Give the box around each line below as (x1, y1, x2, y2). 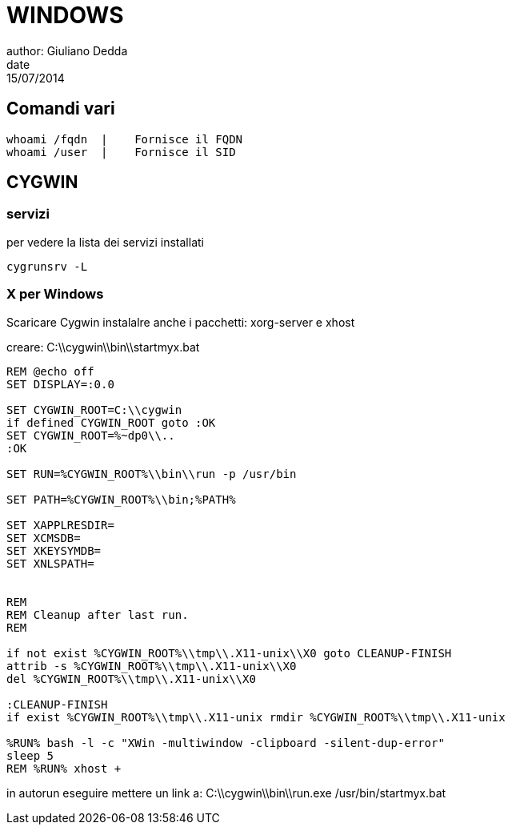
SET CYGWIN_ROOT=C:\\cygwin (6, 403, 182, 416)
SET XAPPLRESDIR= (6, 518, 114, 532)
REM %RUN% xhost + (6, 761, 122, 775)
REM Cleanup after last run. (6, 608, 189, 621)
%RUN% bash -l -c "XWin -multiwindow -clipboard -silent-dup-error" (6, 736, 445, 749)
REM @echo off (6, 364, 94, 378)
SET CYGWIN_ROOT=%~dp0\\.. (6, 428, 175, 442)
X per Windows (6, 286, 104, 303)
